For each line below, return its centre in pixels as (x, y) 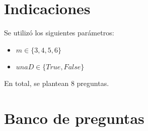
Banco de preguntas (74, 118)
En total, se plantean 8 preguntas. (57, 83)
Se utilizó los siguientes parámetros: (59, 33)
